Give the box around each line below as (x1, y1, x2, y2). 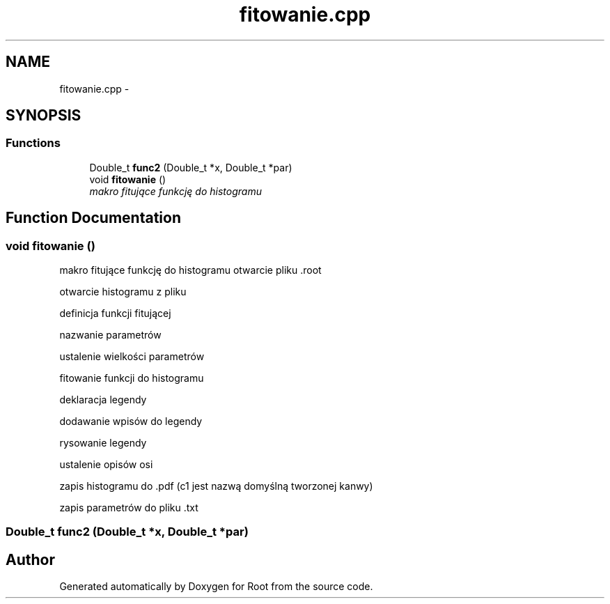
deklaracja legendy (59, 394, 147, 406)
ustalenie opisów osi (59, 458, 153, 471)
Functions (6, 136, 61, 150)
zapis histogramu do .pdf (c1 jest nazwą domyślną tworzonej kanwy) (59, 480, 373, 493)
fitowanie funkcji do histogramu (59, 372, 204, 385)
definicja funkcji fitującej (59, 307, 171, 320)
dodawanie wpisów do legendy (59, 415, 203, 428)
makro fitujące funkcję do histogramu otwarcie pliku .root (59, 264, 322, 277)
